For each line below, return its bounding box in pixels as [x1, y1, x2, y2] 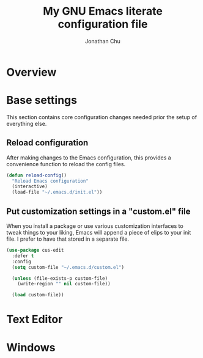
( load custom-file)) [12, 292, 64, 298]
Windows [6, 340, 56, 354]
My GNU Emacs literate [42, 4, 163, 18]
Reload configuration [6, 137, 89, 148]
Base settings [6, 93, 78, 108]
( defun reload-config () [6, 172, 67, 178]
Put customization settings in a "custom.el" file [6, 206, 191, 216]
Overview [6, 65, 57, 79]
